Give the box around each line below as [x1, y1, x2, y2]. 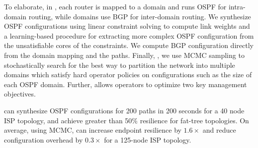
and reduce [202, 125, 236, 135]
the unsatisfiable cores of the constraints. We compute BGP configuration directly [4, 40, 254, 50]
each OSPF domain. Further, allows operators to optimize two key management [4, 79, 247, 89]
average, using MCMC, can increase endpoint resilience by [4, 125, 181, 135]
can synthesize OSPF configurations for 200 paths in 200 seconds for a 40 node [4, 105, 245, 115]
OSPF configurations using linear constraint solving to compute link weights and [4, 21, 250, 31]
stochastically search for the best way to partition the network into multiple [4, 59, 235, 70]
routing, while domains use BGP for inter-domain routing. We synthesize [28, 11, 251, 21]
